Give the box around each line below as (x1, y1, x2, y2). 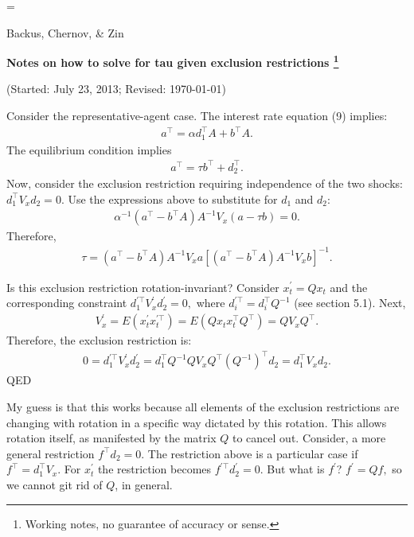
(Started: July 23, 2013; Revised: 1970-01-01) (6, 80, 226, 97)
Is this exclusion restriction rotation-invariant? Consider (6, 278, 279, 295)
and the (330, 278, 368, 295)
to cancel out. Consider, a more (232, 430, 386, 446)
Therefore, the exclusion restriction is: (6, 332, 192, 348)
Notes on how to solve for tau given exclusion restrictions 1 (6, 52, 339, 70)
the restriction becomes (97, 461, 212, 477)
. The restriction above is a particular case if (141, 445, 358, 461)
